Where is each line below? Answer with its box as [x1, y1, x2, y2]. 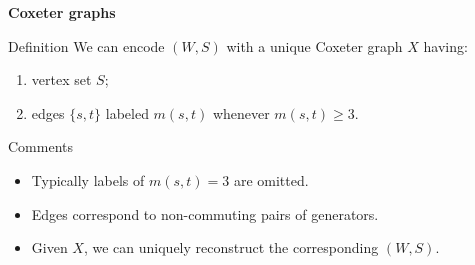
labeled [105, 102, 149, 123]
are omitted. [233, 169, 309, 190]
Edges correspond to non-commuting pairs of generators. [31, 203, 379, 224]
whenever [212, 102, 270, 123]
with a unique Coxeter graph [226, 35, 403, 56]
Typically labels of [31, 169, 145, 190]
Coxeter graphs [8, 2, 116, 22]
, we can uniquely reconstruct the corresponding [83, 237, 379, 258]
